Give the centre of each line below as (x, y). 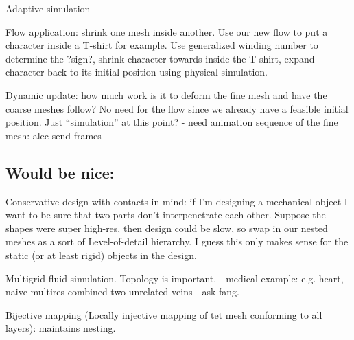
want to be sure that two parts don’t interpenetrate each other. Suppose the (166, 215)
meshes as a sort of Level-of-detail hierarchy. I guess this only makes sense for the (177, 241)
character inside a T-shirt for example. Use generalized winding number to (162, 45)
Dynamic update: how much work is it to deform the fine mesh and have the (166, 94)
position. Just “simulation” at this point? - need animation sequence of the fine (172, 122)
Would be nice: (60, 172)
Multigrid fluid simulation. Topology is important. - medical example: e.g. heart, (175, 278)
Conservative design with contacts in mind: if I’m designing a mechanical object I (177, 201)
